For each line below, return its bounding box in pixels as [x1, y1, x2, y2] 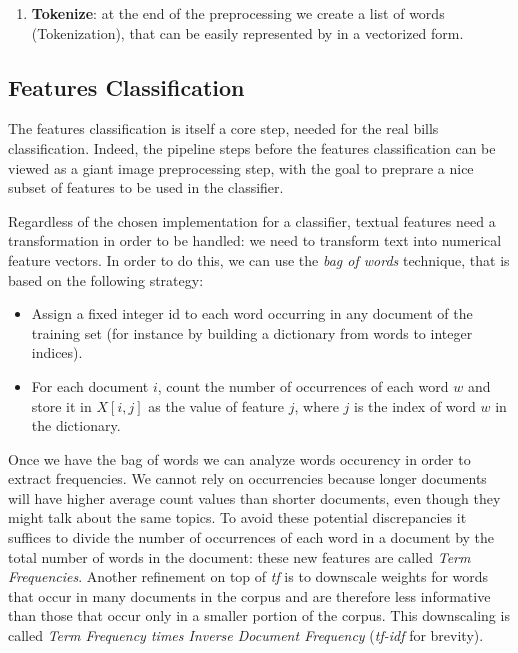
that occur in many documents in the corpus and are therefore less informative [8, 585, 491, 606]
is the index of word [353, 395, 476, 416]
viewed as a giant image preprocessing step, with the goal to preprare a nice [8, 157, 474, 178]
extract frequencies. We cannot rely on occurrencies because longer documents [8, 468, 487, 489]
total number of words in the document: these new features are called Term [8, 546, 471, 567]
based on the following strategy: [8, 269, 204, 290]
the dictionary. [31, 415, 121, 436]
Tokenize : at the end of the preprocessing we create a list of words [31, 3, 445, 23]
